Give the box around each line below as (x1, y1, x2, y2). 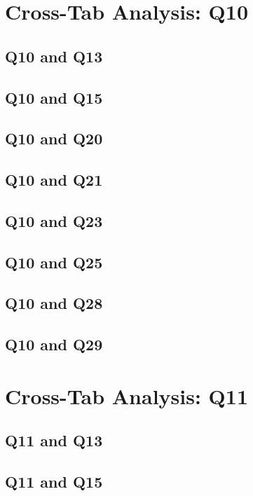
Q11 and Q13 (5, 429, 103, 451)
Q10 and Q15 (5, 86, 103, 108)
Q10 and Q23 (5, 209, 103, 231)
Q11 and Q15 (5, 471, 103, 492)
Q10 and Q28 (5, 292, 103, 314)
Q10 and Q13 (5, 45, 103, 67)
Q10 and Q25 (5, 251, 103, 273)
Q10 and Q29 (5, 333, 103, 355)
